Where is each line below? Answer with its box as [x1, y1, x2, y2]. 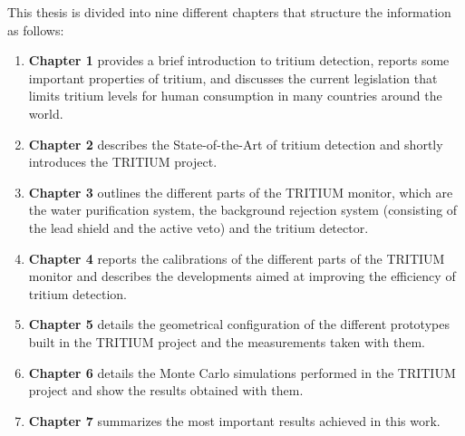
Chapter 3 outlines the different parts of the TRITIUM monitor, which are [28, 182, 453, 201]
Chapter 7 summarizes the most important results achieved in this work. [28, 411, 441, 430]
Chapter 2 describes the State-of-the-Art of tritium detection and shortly [28, 134, 443, 153]
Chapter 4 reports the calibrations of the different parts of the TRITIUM [28, 248, 445, 267]
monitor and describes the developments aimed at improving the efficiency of [28, 266, 456, 286]
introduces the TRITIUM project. [28, 152, 218, 171]
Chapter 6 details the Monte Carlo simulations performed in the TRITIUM [28, 363, 456, 382]
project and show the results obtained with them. [28, 381, 304, 400]
